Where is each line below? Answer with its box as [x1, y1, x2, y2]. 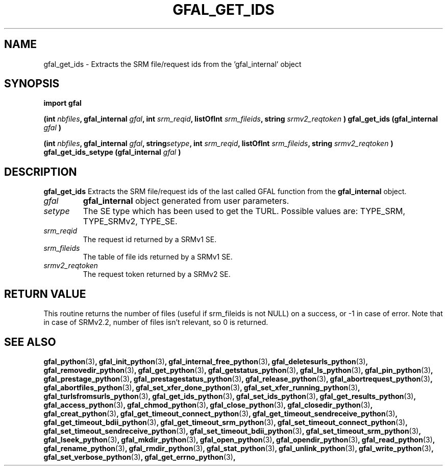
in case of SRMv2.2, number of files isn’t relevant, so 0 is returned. [43, 318, 268, 327]
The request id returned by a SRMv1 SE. [83, 235, 217, 244]
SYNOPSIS [4, 77, 60, 90]
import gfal [43, 99, 82, 108]
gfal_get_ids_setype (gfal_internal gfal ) [43, 148, 181, 157]
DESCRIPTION [4, 165, 77, 178]
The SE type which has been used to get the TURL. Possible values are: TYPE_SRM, [83, 206, 405, 217]
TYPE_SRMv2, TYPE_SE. [83, 216, 178, 227]
